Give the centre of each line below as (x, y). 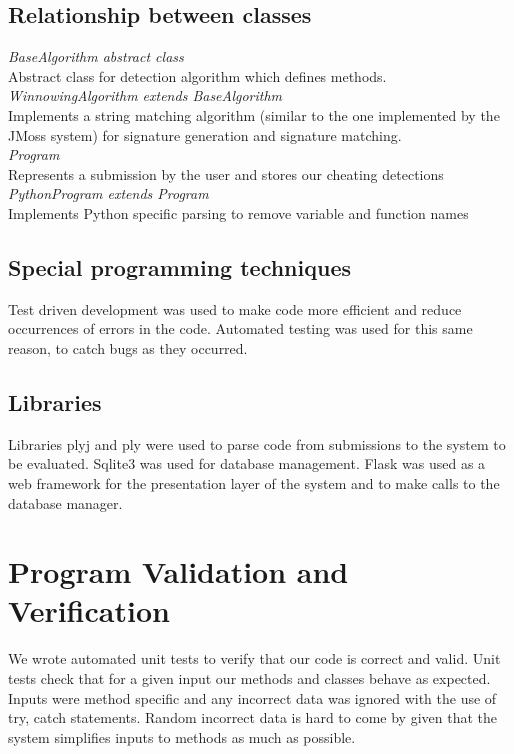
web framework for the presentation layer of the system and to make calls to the (254, 482)
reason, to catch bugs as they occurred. (128, 347)
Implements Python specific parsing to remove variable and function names (238, 212)
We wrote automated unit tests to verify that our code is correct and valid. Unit (254, 658)
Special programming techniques (179, 266)
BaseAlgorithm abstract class (96, 56)
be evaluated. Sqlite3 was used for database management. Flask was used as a (247, 463)
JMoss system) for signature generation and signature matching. (205, 134)
